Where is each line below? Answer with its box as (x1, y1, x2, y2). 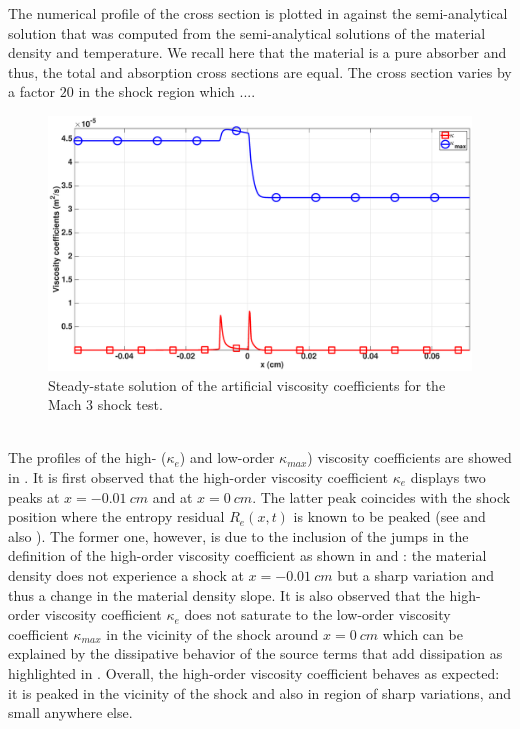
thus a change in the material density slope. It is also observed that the (8, 584, 445, 605)
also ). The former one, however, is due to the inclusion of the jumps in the (8, 525, 469, 546)
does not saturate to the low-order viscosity (184, 604, 451, 625)
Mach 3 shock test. (48, 394, 163, 415)
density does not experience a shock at (8, 564, 244, 585)
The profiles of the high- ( (8, 447, 167, 468)
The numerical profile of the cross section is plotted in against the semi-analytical (8, 3, 508, 23)
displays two (410, 467, 486, 487)
